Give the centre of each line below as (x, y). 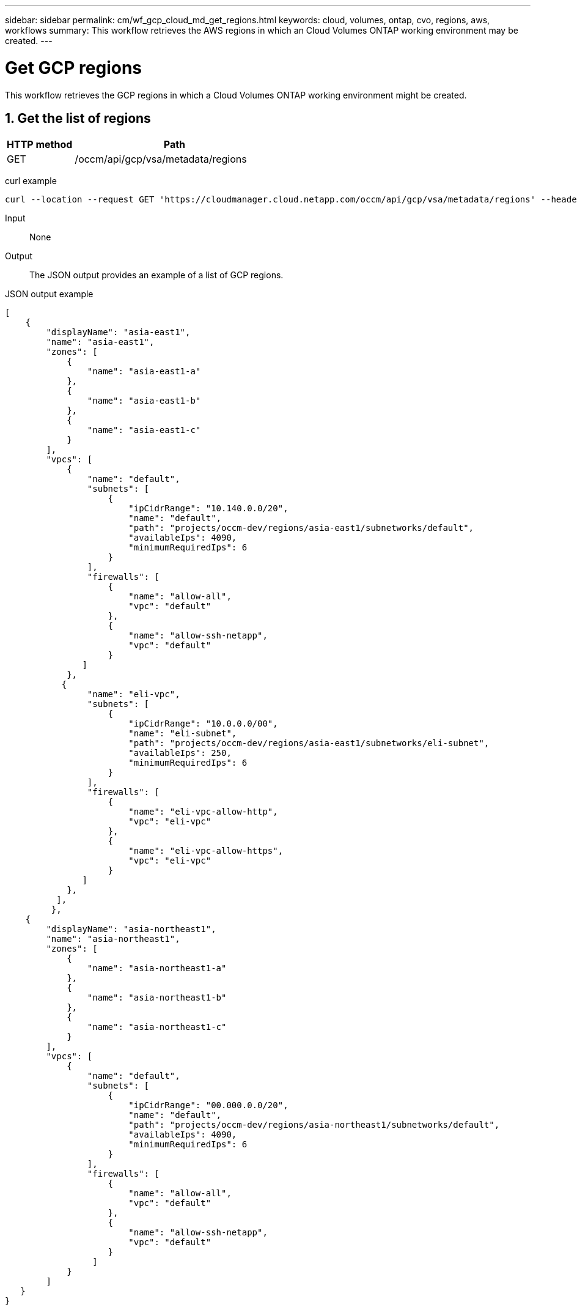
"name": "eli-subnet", (183, 734)
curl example (31, 181)
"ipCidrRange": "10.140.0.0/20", (208, 509)
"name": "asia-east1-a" (144, 372)
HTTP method (40, 145)
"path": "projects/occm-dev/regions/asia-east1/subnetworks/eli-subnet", (309, 743)
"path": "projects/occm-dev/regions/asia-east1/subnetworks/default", (301, 528)
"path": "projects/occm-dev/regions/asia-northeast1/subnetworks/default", (314, 1125)
